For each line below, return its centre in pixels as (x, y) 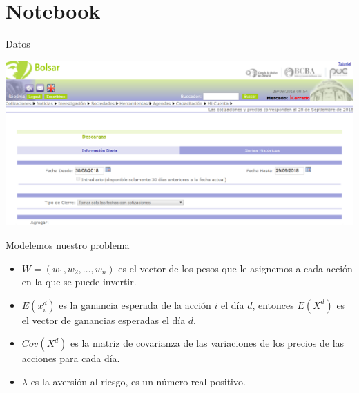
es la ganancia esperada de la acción (135, 304)
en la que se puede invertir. (79, 282)
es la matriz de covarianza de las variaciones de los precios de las (207, 343)
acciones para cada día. (71, 358)
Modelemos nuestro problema (68, 245)
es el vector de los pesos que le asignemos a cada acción (235, 268)
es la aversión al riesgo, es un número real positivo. (138, 381)
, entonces (273, 304)
